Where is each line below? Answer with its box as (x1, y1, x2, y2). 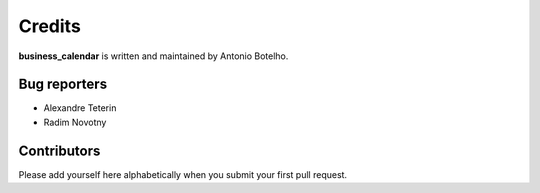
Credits (18, 15, 82, 37)
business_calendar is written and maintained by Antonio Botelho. (18, 50, 289, 62)
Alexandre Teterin (43, 102, 117, 114)
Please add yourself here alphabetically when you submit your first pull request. (18, 168, 348, 180)
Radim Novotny (43, 116, 107, 128)
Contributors (18, 142, 101, 159)
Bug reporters (18, 76, 108, 93)
